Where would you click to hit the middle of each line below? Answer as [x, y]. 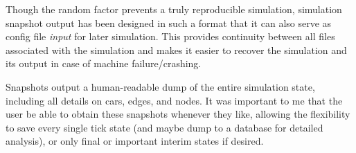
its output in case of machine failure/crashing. [104, 63]
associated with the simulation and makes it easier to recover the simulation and [176, 49]
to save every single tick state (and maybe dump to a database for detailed [164, 127]
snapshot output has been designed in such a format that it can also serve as [169, 22]
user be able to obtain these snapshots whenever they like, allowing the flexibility [178, 114]
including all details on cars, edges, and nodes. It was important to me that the [174, 100]
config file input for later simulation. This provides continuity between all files [170, 36]
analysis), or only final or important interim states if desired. [135, 141]
